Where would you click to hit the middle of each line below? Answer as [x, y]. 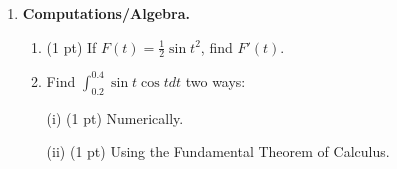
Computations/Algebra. [106, 13]
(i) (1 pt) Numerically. [115, 117]
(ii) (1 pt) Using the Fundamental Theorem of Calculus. [218, 151]
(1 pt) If [71, 46]
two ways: [215, 80]
